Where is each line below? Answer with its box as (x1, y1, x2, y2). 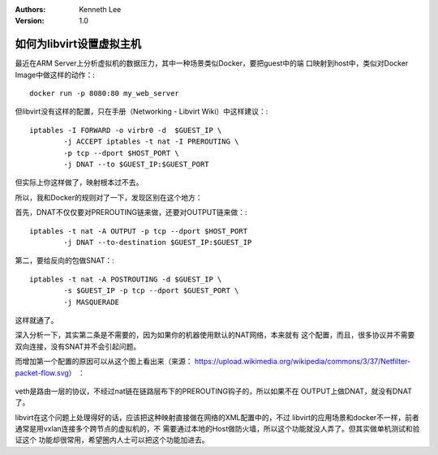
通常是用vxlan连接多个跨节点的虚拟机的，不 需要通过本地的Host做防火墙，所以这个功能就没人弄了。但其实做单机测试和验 (15, 424, 420, 434)
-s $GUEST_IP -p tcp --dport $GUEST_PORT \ (63, 286, 239, 295)
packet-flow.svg (15, 367, 69, 377)
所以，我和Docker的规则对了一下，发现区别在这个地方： (15, 192, 203, 202)
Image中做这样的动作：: (15, 70, 95, 79)
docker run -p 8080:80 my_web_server (29, 89, 180, 98)
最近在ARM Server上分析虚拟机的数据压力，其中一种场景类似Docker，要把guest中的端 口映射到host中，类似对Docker (15, 58, 409, 68)
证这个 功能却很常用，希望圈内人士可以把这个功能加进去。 (15, 435, 209, 445)
